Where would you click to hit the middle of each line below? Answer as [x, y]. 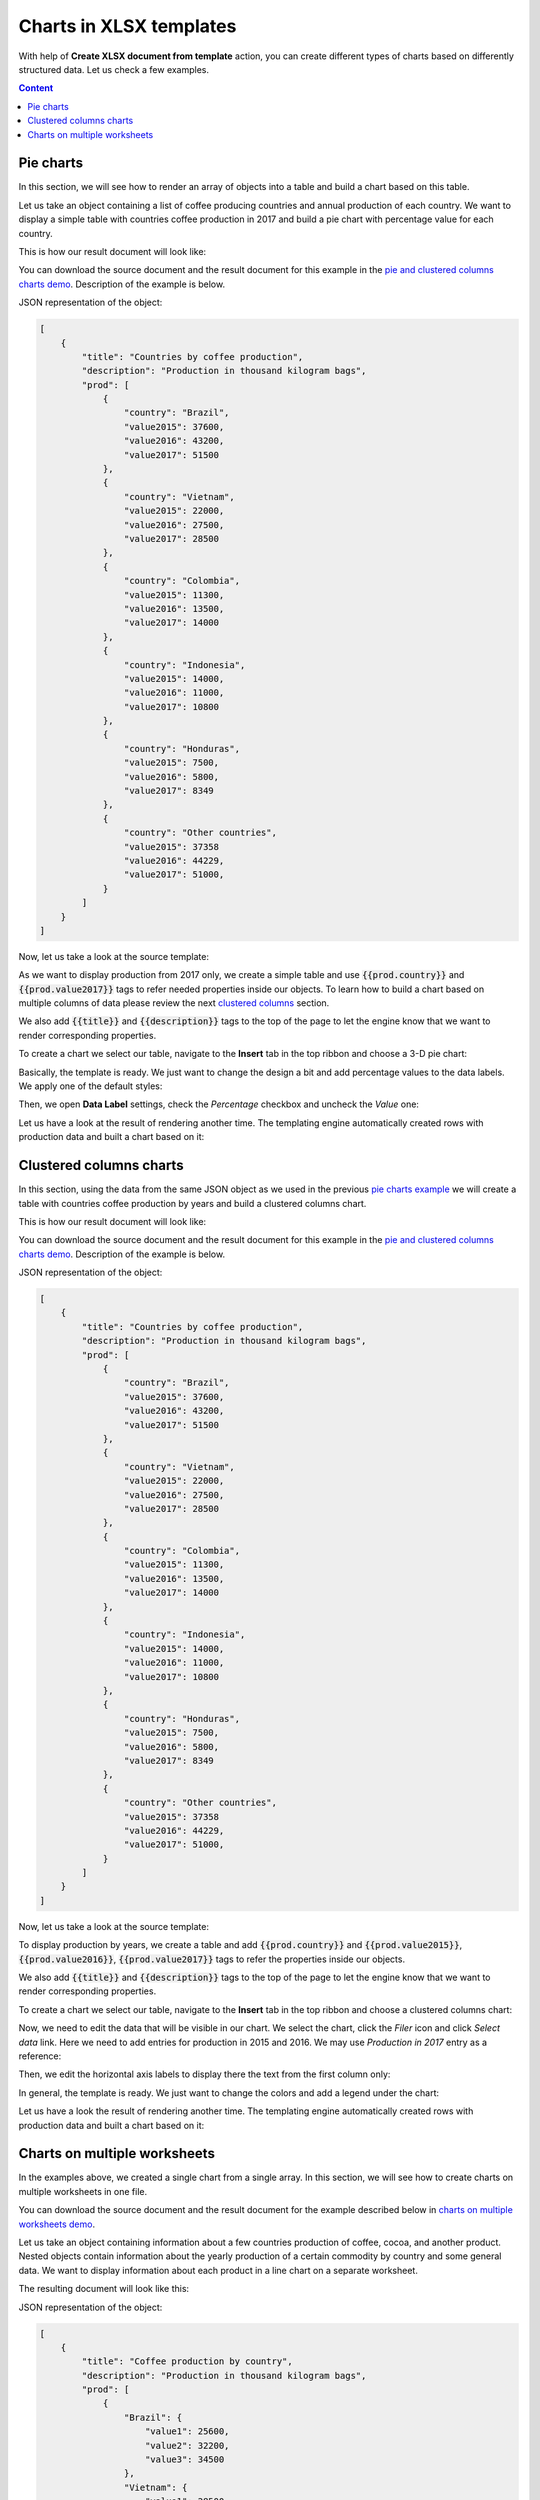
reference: [40, 2056]
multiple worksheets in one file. [83, 2191]
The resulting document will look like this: [104, 2289]
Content [36, 88]
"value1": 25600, [187, 2431]
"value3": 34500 [185, 2459]
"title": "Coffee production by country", [187, 2361]
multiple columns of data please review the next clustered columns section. [174, 1003]
